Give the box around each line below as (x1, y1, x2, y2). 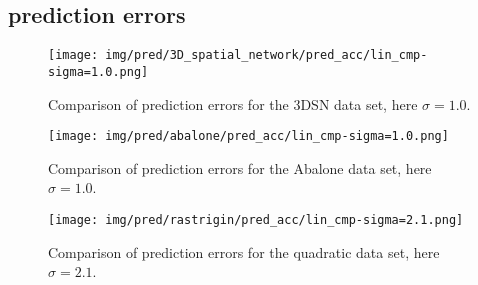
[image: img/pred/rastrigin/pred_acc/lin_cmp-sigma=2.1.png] (48, 212, 464, 227)
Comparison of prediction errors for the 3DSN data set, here (48, 93, 418, 114)
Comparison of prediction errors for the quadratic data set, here (48, 241, 440, 262)
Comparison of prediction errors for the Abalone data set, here (48, 157, 432, 178)
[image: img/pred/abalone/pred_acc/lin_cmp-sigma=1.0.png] (48, 129, 449, 144)
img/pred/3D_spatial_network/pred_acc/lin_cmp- (105, 48, 428, 63)
